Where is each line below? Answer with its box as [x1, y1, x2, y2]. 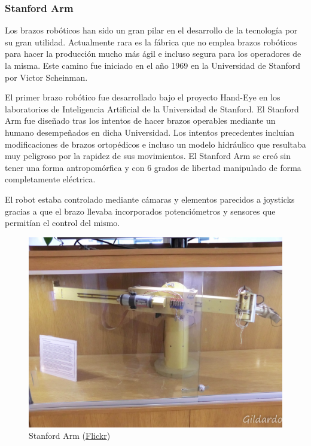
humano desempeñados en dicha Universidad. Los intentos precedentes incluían [5, 126, 295, 138]
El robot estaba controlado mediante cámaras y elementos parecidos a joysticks [5, 193, 295, 205]
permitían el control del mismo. [5, 216, 120, 229]
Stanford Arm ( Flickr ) [29, 429, 111, 442]
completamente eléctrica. [5, 173, 96, 185]
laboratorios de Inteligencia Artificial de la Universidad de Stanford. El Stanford [5, 102, 299, 115]
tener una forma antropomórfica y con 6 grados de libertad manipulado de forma [5, 161, 301, 173]
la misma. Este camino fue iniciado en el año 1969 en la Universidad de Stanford [5, 59, 301, 71]
